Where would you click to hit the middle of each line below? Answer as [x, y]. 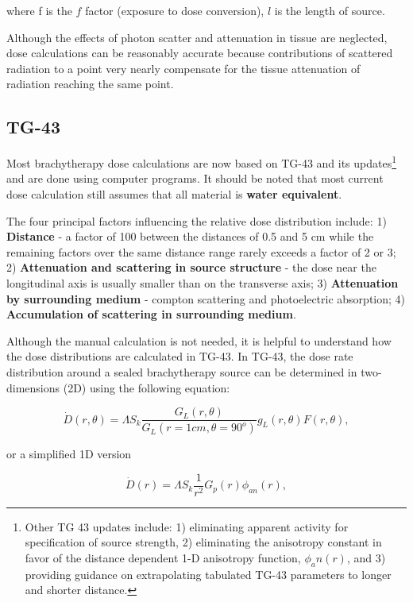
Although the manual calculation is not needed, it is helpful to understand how [199, 340]
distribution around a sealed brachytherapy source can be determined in [182, 371]
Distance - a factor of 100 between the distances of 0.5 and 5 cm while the [190, 236]
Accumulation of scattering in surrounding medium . [151, 314]
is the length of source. [330, 10]
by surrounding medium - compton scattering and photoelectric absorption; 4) [206, 298]
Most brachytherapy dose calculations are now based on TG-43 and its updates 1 [202, 162]
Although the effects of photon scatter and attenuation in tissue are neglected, [197, 37]
